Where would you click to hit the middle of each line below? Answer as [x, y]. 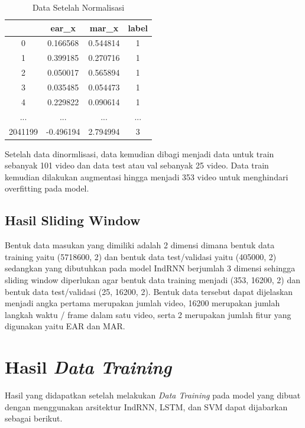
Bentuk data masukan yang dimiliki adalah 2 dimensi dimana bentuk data [140, 245]
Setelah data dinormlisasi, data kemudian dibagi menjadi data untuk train [139, 153]
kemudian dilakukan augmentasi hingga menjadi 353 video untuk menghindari [147, 176]
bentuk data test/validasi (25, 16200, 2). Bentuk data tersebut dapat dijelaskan [149, 291]
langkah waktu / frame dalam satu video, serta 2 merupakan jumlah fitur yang [148, 314]
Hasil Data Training [88, 367]
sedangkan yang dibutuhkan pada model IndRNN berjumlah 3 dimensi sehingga [150, 268]
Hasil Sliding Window [73, 220]
